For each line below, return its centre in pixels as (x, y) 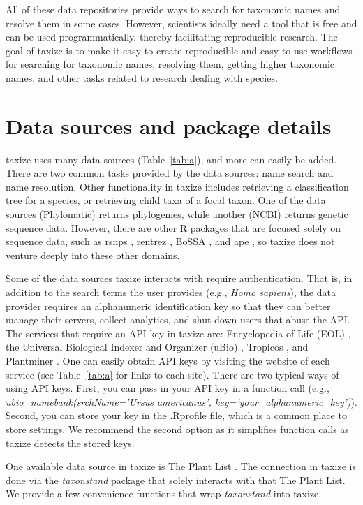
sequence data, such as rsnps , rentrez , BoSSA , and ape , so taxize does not (170, 241)
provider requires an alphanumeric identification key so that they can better (168, 306)
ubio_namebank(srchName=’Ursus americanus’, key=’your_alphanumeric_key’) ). (181, 401)
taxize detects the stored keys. (70, 442)
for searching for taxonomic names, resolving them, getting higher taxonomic (170, 64)
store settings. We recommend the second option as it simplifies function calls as (177, 429)
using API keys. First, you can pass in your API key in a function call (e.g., (168, 388)
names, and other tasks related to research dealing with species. (142, 77)
